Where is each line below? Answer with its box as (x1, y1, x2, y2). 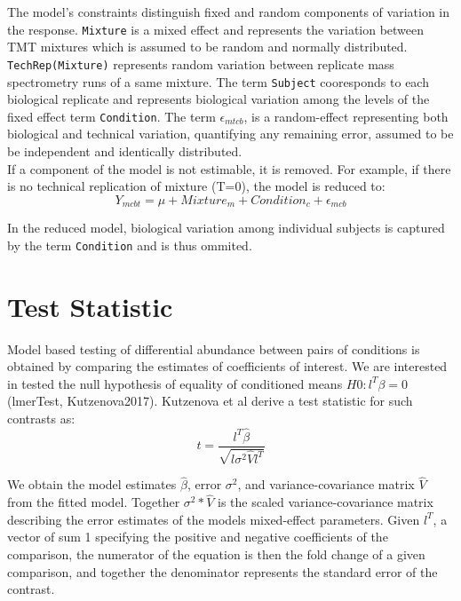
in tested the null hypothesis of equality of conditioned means (7, 374, 343, 392)
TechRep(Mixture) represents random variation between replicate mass (7, 54, 394, 73)
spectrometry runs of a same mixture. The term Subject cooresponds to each (7, 72, 429, 91)
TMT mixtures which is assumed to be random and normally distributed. (7, 37, 408, 56)
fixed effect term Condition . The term (7, 107, 216, 125)
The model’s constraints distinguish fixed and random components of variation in (7, 3, 450, 20)
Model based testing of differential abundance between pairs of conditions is (7, 339, 420, 358)
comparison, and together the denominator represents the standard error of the (7, 562, 438, 581)
